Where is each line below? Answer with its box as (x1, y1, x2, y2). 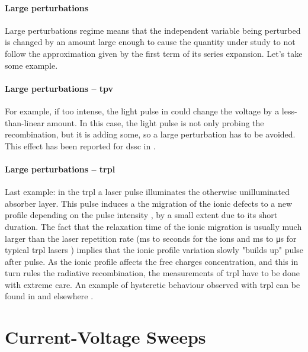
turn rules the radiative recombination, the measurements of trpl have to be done (5, 267, 300, 279)
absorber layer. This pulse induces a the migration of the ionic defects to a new (5, 197, 293, 209)
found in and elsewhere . (5, 290, 94, 302)
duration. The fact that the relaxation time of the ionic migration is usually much (5, 220, 302, 232)
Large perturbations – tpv (5, 82, 114, 94)
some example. (5, 59, 58, 71)
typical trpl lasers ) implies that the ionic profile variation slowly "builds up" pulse (5, 244, 303, 256)
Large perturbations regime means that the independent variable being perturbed (5, 24, 301, 36)
